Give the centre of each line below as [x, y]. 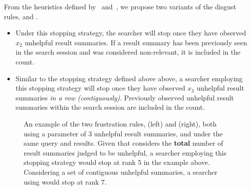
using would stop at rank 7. [65, 181]
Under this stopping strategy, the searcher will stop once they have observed [131, 33]
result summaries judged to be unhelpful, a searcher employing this [125, 152]
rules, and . [21, 16]
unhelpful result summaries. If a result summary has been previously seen [136, 42]
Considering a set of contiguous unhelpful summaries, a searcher [121, 172]
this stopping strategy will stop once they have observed [100, 88]
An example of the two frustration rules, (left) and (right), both [120, 123]
